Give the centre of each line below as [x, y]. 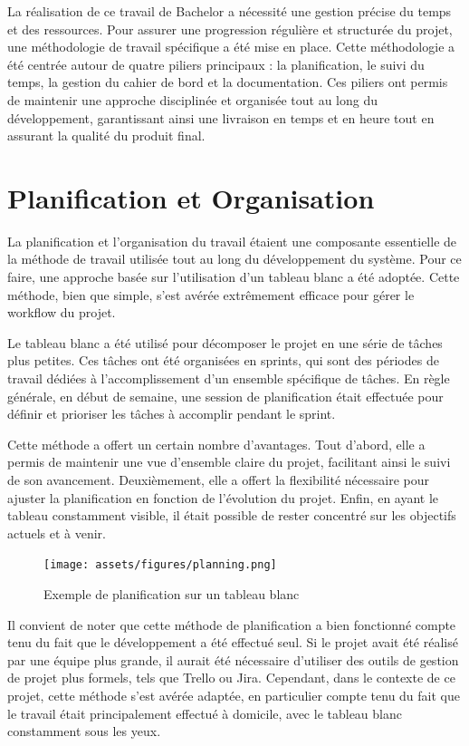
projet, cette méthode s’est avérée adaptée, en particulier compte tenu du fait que [234, 695]
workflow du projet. [62, 312]
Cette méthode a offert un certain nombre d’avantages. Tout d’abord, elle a [216, 444]
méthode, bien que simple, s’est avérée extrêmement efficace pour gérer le [211, 294]
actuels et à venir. [57, 533]
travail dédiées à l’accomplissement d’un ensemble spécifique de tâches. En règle [229, 378]
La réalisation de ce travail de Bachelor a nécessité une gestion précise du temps [230, 11]
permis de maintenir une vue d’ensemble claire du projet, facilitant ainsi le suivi [229, 462]
